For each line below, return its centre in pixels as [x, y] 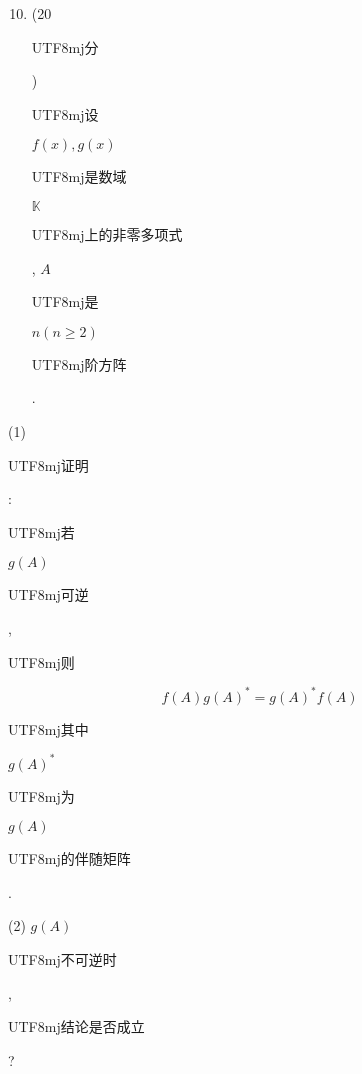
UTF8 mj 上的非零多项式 [107, 233]
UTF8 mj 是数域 [79, 176]
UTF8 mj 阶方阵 [79, 363]
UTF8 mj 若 [41, 531]
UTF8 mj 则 [41, 661]
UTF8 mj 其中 [48, 728]
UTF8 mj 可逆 [48, 594]
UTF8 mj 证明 [48, 464]
